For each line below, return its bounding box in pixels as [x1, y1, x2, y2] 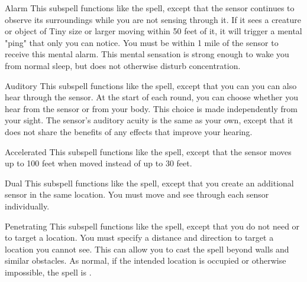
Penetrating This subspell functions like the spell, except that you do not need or [5, 219, 300, 232]
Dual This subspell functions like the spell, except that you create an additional [5, 176, 294, 189]
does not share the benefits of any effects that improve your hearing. [5, 125, 253, 137]
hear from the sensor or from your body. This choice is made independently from [5, 102, 298, 114]
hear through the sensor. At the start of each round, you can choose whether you [5, 91, 298, 103]
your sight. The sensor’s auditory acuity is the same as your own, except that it [5, 114, 293, 126]
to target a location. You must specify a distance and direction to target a [5, 231, 274, 244]
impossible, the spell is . [5, 265, 92, 278]
